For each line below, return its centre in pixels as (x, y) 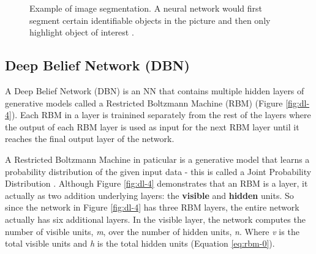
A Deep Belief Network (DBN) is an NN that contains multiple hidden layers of (155, 90)
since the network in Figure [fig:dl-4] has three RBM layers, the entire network (152, 207)
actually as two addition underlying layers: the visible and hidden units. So (149, 195)
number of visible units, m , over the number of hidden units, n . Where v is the (152, 231)
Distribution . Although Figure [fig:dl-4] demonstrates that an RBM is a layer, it (156, 183)
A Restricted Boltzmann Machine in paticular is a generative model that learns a (157, 159)
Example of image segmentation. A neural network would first (146, 8)
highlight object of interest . (82, 32)
